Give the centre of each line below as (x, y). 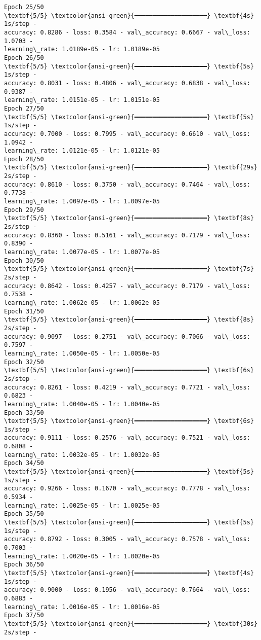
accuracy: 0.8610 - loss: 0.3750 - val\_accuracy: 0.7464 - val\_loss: (127, 184)
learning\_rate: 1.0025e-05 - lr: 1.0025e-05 (82, 505)
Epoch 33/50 (24, 413)
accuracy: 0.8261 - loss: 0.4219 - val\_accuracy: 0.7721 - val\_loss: (127, 387)
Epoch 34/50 (24, 463)
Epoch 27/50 (24, 108)
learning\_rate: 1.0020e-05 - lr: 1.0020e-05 (82, 556)
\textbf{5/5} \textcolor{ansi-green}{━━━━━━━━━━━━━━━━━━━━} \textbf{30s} (131, 624)
